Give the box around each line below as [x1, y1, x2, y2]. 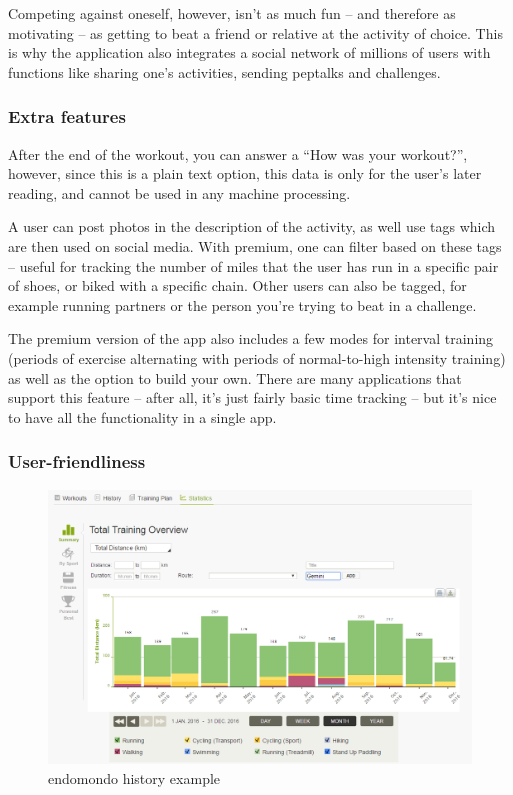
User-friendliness [8, 449, 146, 474]
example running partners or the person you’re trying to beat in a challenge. [8, 294, 477, 315]
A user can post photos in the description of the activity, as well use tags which [8, 216, 496, 237]
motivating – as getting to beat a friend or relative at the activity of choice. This [8, 22, 503, 43]
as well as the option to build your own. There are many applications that [8, 367, 462, 388]
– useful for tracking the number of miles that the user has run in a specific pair [8, 255, 499, 276]
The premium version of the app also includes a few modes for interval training [8, 328, 494, 349]
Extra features [8, 104, 126, 129]
